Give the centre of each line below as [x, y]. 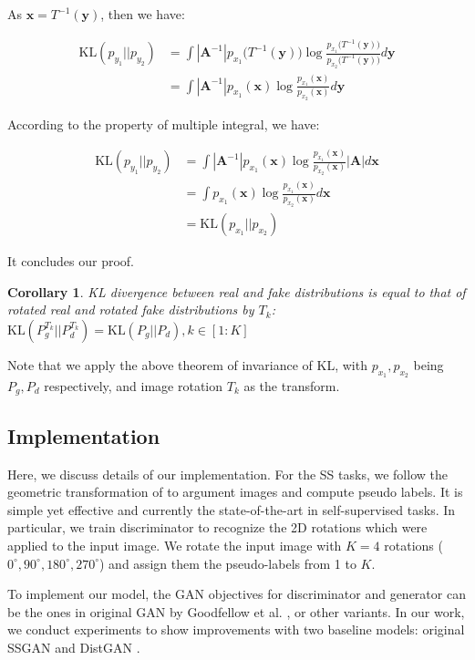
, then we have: [143, 14]
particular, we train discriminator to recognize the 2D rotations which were [217, 527]
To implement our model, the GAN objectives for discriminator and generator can [237, 594]
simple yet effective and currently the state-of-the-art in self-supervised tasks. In [232, 509]
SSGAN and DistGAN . [74, 647]
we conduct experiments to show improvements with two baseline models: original [236, 629]
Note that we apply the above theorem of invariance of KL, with [187, 364]
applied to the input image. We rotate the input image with [175, 545]
